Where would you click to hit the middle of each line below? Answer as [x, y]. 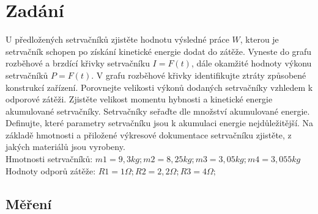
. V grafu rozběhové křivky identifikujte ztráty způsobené [199, 75]
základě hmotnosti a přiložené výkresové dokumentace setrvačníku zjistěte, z [149, 134]
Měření [29, 203]
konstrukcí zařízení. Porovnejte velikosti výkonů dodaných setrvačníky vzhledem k [159, 87]
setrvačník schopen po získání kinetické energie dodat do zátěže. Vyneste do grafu [159, 51]
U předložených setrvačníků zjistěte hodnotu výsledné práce [117, 39]
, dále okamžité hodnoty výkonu [251, 63]
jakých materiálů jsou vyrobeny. [65, 147]
